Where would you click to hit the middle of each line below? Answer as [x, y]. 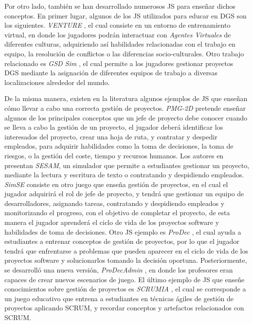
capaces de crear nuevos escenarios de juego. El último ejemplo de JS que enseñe [125, 279]
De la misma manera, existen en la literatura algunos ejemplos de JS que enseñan [126, 98]
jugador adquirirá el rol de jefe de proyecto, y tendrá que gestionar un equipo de [124, 194]
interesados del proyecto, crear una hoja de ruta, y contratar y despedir [111, 136]
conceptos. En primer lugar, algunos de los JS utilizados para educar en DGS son [126, 15]
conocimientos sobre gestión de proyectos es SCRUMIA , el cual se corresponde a [125, 289]
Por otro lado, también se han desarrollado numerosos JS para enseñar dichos [120, 6]
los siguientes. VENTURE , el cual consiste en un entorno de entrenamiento [117, 25]
